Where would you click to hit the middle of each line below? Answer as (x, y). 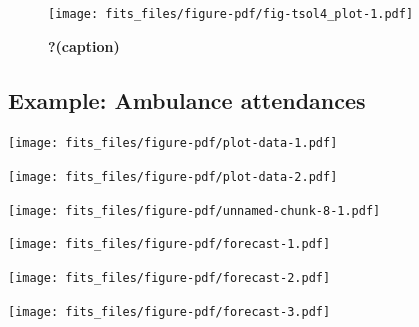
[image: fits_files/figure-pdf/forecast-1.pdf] (169, 244)
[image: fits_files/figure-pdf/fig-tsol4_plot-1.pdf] (231, 14)
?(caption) (84, 45)
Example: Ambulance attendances (187, 99)
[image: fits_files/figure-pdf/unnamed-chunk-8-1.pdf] (194, 210)
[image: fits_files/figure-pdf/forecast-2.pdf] (169, 278)
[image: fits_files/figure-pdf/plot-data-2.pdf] (173, 177)
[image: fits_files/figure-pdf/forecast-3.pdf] (169, 311)
